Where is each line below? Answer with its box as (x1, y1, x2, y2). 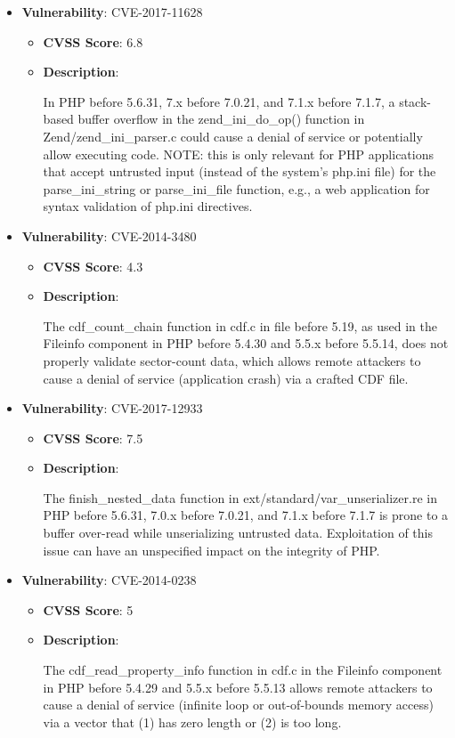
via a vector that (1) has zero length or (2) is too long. (43, 712, 342, 731)
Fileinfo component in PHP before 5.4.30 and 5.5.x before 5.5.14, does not (43, 334, 449, 353)
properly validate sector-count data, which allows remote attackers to (43, 351, 421, 369)
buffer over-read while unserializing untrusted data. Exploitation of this (43, 523, 433, 542)
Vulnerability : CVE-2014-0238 (21, 571, 197, 589)
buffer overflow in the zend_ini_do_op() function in (77, 109, 365, 128)
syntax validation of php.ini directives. (43, 197, 253, 215)
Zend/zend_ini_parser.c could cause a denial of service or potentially (43, 126, 423, 145)
